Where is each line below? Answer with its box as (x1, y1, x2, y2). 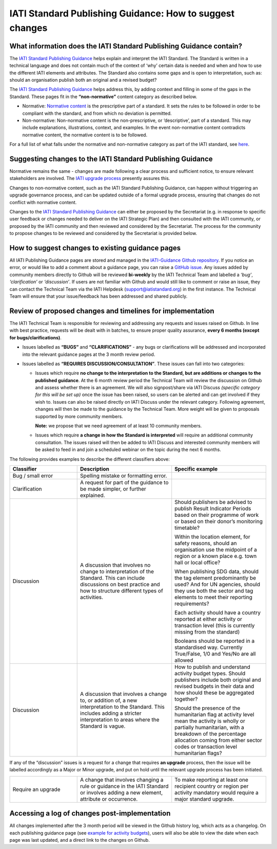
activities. (80, 593, 104, 601)
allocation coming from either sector (174, 736, 263, 744)
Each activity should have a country (174, 609, 261, 616)
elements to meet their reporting (174, 593, 252, 601)
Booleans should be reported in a (174, 637, 255, 644)
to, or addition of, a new (80, 697, 137, 704)
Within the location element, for (174, 533, 251, 540)
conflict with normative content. (9, 199, 77, 205)
